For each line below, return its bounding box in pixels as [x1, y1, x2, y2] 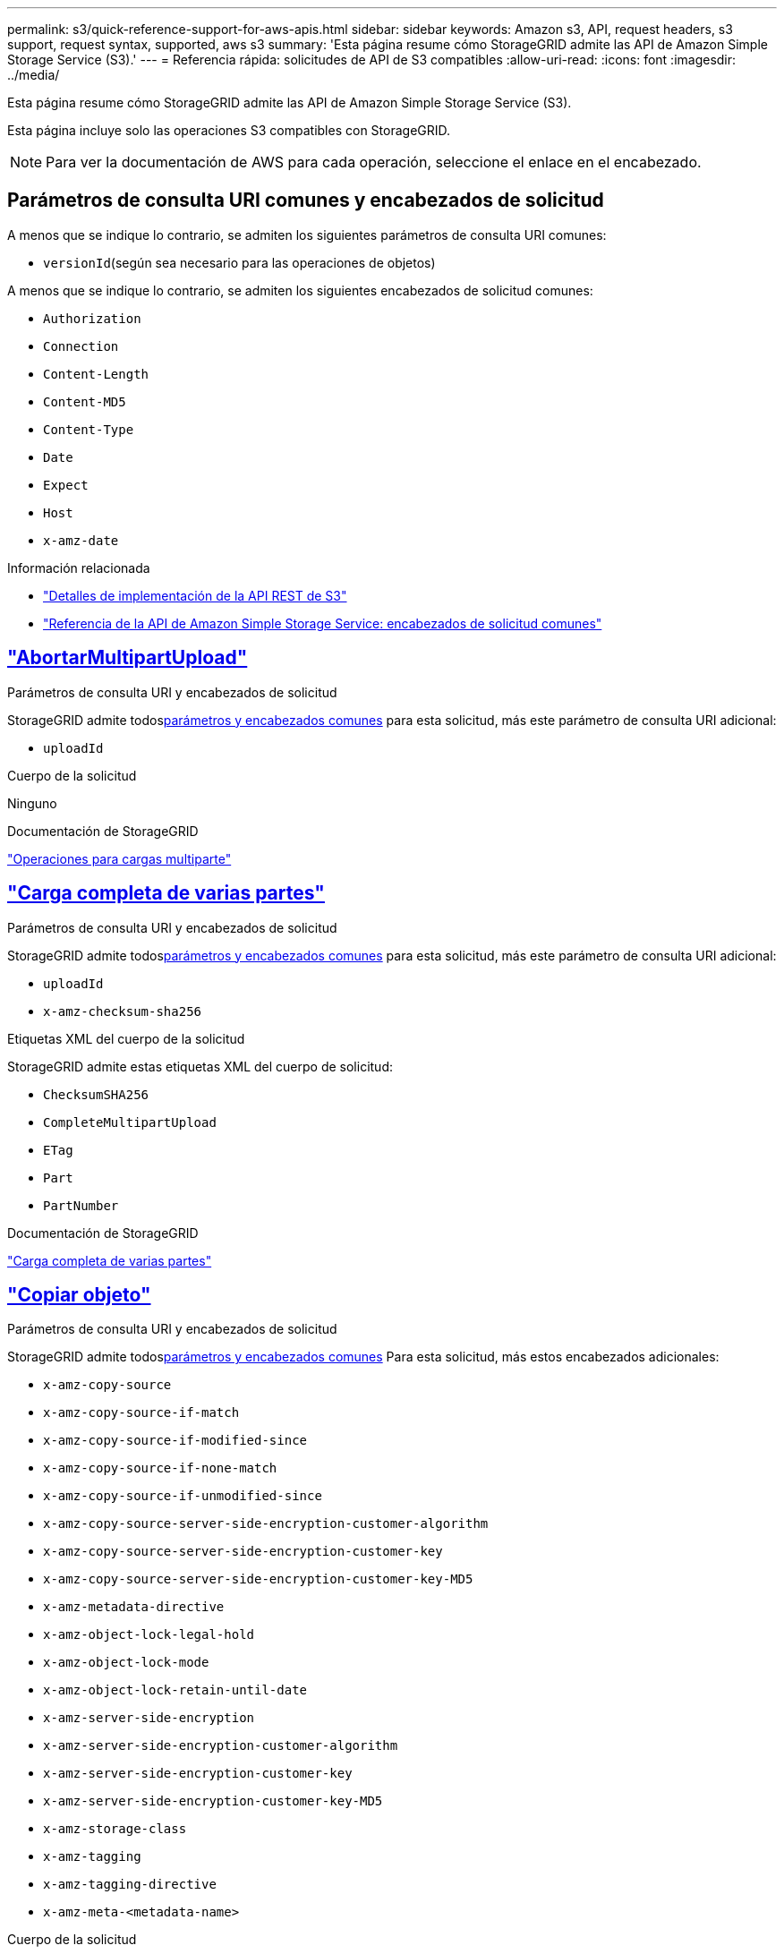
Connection [43, 338, 119, 354]
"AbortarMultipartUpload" [7, 646, 248, 670]
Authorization [43, 311, 141, 326]
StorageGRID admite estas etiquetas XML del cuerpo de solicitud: [7, 1058, 393, 1074]
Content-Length [43, 366, 149, 381]
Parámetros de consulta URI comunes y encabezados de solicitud [7, 189, 604, 212]
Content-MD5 [43, 394, 126, 409]
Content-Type [43, 422, 134, 437]
